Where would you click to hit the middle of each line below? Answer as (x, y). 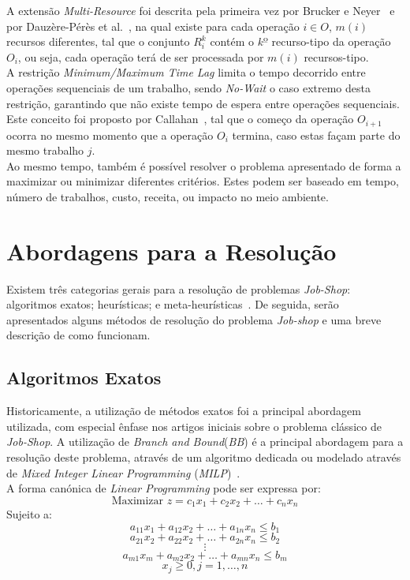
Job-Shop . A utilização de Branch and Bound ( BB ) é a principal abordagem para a (205, 442)
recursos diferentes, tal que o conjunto (98, 41)
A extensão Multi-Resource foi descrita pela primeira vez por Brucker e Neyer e (201, 10)
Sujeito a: (29, 514)
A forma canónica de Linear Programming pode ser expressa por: (164, 488)
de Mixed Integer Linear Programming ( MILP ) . (123, 472)
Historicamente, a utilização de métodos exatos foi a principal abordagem (184, 411)
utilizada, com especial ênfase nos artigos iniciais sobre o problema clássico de (194, 426)
